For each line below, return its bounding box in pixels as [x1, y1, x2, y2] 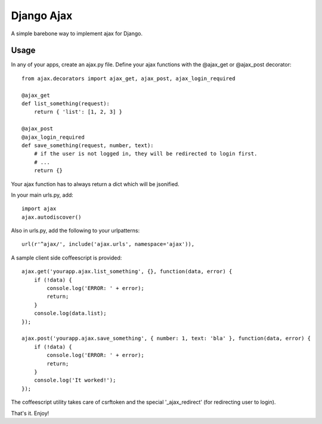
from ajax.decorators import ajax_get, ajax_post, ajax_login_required [21, 75, 236, 82]
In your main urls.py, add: [11, 191, 74, 199]
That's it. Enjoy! [11, 410, 49, 417]
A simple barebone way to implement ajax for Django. [11, 30, 143, 37]
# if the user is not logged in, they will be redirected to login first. [33, 150, 258, 157]
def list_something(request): [21, 100, 110, 107]
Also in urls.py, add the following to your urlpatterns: [11, 227, 140, 234]
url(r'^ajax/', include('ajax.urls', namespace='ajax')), [21, 241, 195, 248]
